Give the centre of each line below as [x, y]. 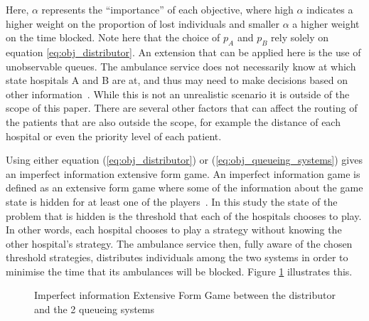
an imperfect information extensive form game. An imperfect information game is [183, 173]
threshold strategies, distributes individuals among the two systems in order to [177, 257]
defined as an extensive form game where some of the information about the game [184, 188]
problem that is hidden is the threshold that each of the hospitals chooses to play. [184, 215]
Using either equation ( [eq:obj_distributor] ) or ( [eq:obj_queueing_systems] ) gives [184, 160]
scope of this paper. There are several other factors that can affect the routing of [182, 108]
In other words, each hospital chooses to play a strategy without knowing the [174, 230]
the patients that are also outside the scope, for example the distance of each [173, 121]
